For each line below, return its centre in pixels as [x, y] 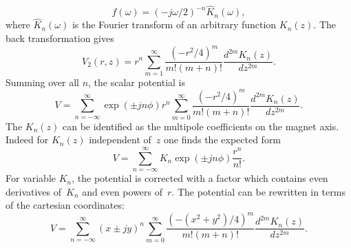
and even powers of [123, 191]
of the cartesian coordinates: [65, 205]
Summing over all [42, 82]
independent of [120, 139]
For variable [31, 178]
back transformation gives [60, 38]
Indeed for [27, 139]
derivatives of [34, 191]
